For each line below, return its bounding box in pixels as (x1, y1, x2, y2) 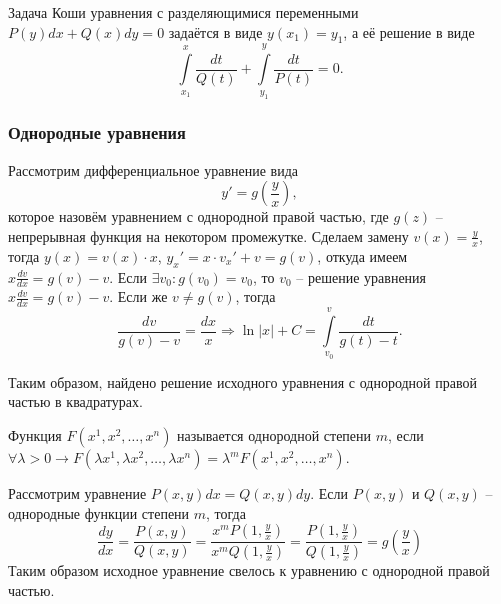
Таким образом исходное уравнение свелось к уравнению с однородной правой (8, 560, 490, 581)
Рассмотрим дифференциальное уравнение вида (8, 159, 299, 180)
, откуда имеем (317, 245, 408, 266)
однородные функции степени (8, 502, 190, 523)
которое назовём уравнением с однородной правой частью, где (8, 206, 389, 227)
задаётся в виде (168, 21, 263, 42)
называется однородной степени (177, 425, 372, 445)
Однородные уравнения (8, 120, 186, 145)
